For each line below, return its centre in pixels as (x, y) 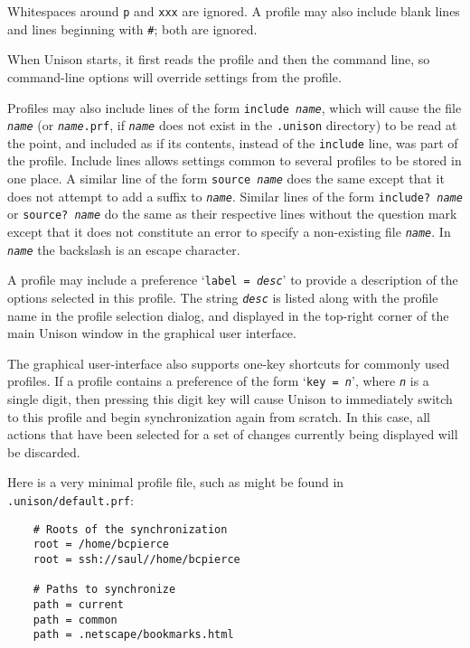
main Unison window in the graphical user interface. (152, 333)
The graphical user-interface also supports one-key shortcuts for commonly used (229, 363)
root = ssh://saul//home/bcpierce (136, 560)
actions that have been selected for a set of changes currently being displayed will (233, 434)
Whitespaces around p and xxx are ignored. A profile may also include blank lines (234, 11)
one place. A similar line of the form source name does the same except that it (226, 178)
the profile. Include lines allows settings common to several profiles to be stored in (235, 160)
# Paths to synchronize (104, 590)
